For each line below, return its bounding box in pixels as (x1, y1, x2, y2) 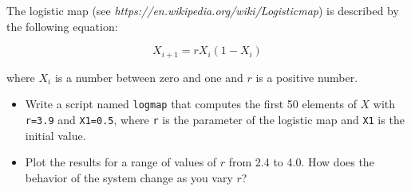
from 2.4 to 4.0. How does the (228, 154, 374, 170)
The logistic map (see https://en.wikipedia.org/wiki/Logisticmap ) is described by (6, 2, 399, 18)
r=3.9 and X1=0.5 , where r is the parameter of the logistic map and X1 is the (25, 111, 405, 127)
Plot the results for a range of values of (25, 154, 217, 170)
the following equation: (6, 18, 118, 34)
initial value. (25, 127, 86, 143)
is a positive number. (255, 68, 358, 85)
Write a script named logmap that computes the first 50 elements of (25, 95, 357, 112)
